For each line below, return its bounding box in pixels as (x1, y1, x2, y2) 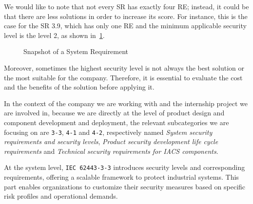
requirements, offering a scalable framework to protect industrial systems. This (4, 172, 239, 182)
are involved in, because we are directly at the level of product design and (4, 108, 225, 118)
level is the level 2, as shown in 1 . (4, 30, 105, 40)
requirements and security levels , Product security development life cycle (4, 136, 218, 147)
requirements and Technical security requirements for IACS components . (4, 146, 218, 156)
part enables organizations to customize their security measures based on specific (4, 181, 246, 191)
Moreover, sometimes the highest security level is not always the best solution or (4, 62, 245, 73)
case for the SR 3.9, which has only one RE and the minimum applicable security (4, 20, 247, 31)
